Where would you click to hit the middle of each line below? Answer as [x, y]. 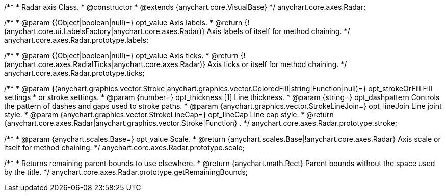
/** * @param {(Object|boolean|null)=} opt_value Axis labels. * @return [123, 23]
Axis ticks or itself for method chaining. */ [277, 64]
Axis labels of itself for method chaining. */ [278, 31]
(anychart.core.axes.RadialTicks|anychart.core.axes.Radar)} [105, 64]
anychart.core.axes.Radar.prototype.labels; [76, 40]
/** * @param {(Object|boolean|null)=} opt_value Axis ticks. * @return [121, 56]
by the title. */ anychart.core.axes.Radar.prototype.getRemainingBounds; [126, 172]
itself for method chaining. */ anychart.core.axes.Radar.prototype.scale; [124, 148]
